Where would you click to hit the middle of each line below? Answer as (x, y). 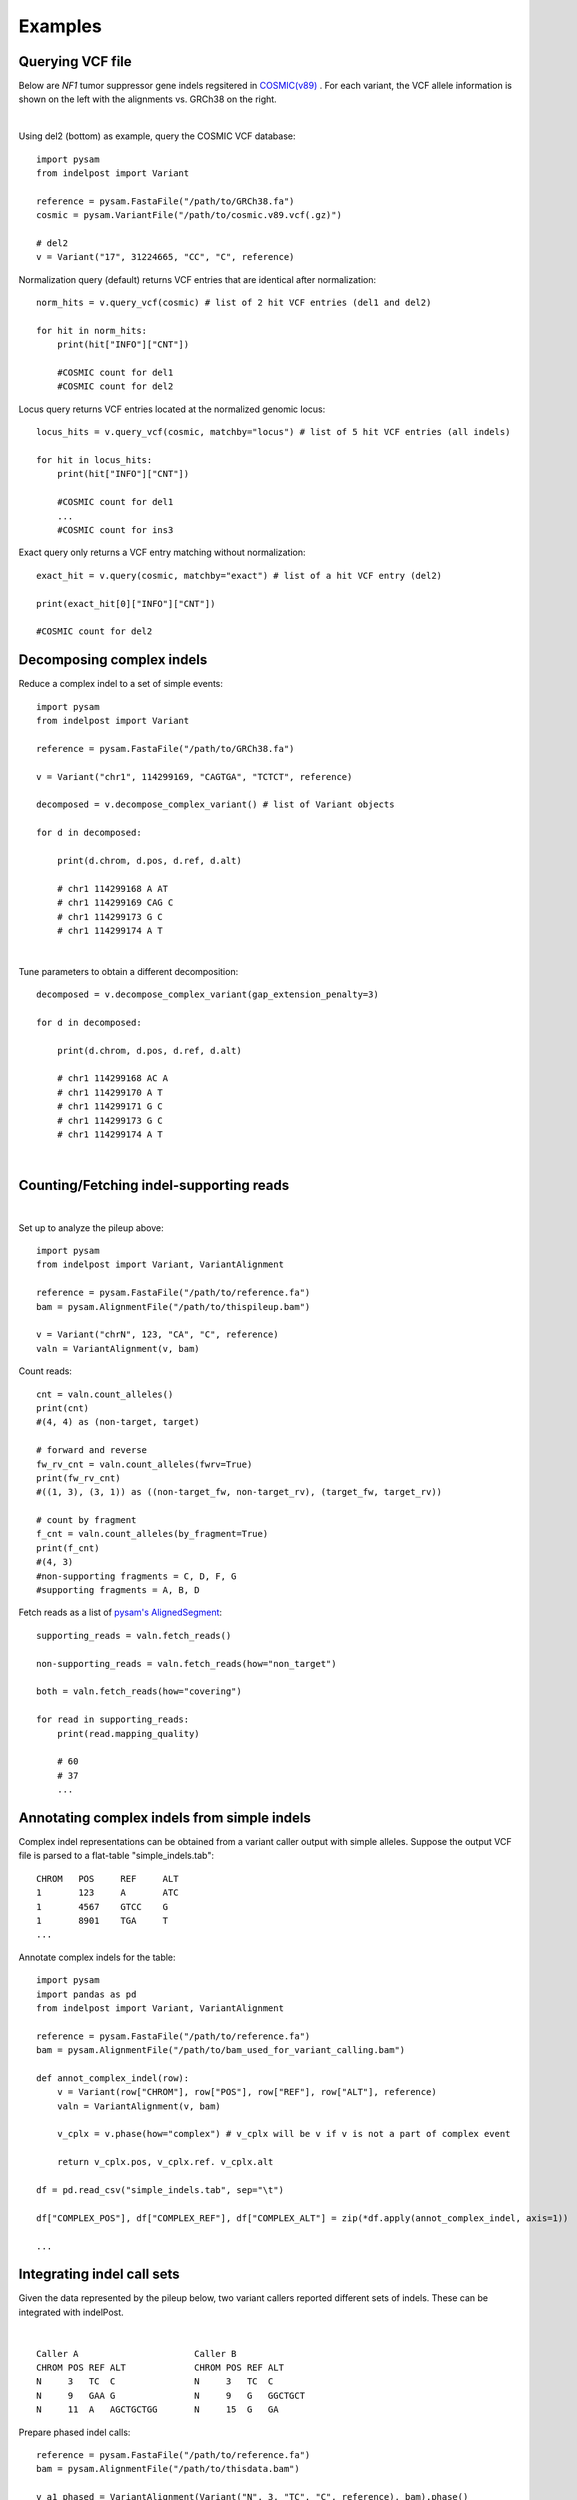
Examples (60, 26)
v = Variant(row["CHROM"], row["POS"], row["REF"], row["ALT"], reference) (246, 2092)
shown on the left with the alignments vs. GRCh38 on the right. (147, 99)
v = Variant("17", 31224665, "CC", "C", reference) (165, 257)
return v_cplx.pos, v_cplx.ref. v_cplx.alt (165, 2162)
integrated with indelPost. (71, 2312)
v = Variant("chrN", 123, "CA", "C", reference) (157, 1334)
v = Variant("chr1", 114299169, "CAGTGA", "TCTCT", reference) (194, 776)
